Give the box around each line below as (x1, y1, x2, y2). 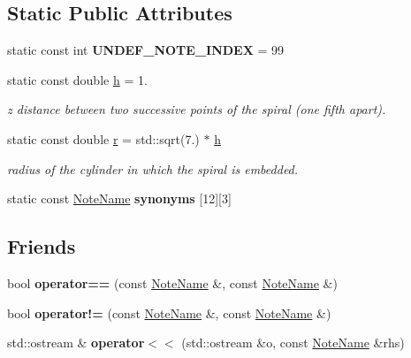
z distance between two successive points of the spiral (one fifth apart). (7, 100, 386, 118)
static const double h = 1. (7, 70, 148, 88)
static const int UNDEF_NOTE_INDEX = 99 (7, 41, 285, 59)
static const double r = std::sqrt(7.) (7, 129, 200, 148)
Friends (7, 232, 76, 260)
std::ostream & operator (7, 333, 145, 352)
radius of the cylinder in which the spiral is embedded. (7, 159, 299, 178)
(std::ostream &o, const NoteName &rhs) (181, 333, 405, 352)
